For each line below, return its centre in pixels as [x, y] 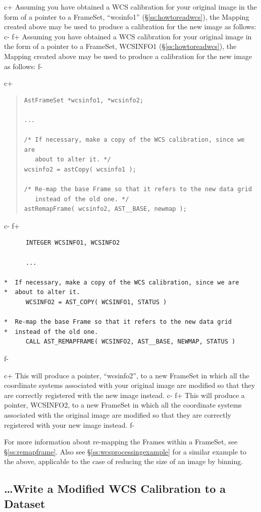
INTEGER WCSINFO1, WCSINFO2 [73, 243]
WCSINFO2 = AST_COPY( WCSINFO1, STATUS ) [96, 302]
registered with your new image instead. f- [69, 424]
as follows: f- [23, 66]
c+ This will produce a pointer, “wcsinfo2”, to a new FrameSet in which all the [127, 375]
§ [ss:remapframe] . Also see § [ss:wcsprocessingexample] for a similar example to [125, 451]
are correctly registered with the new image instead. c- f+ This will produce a [124, 395]
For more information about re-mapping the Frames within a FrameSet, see [121, 442]
